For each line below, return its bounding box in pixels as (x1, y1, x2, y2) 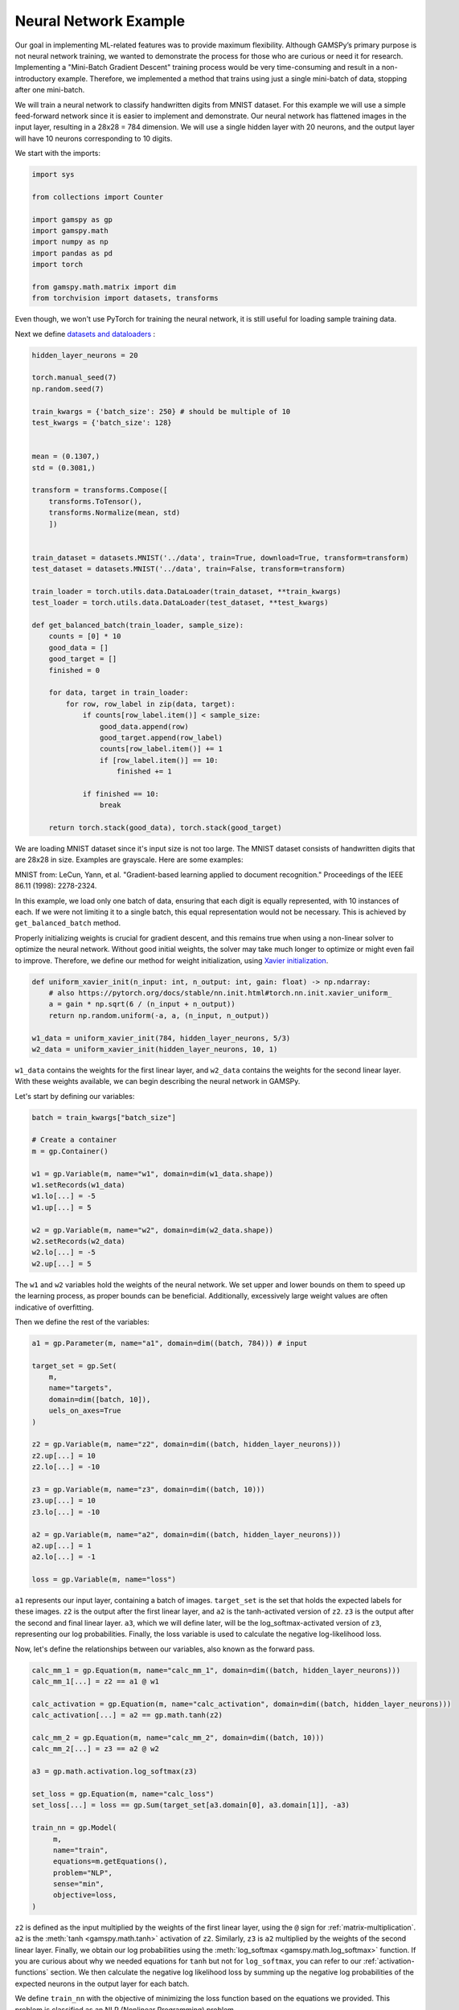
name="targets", (48, 1384, 113, 1393)
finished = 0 (48, 666, 100, 675)
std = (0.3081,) (31, 463, 96, 472)
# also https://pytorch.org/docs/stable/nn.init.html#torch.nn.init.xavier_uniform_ (48, 988, 393, 997)
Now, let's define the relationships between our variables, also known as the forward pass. (14, 1644, 315, 1654)
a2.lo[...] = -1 (31, 1553, 96, 1561)
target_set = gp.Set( (31, 1361, 117, 1370)
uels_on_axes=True (48, 1406, 121, 1415)
